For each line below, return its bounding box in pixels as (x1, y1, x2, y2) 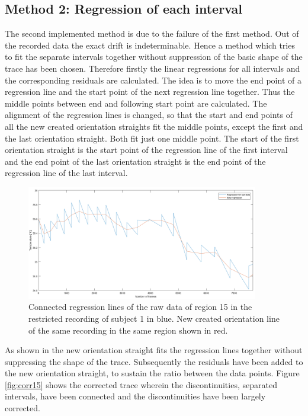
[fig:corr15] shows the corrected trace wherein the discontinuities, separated (5, 378, 277, 391)
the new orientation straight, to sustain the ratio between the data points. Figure (5, 367, 300, 379)
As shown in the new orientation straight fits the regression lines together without (5, 344, 303, 356)
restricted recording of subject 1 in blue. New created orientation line (28, 312, 280, 324)
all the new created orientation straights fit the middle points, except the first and (5, 120, 303, 132)
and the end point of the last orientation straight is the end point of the (5, 155, 266, 167)
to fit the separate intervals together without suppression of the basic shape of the (5, 50, 303, 63)
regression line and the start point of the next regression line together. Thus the (5, 85, 295, 98)
